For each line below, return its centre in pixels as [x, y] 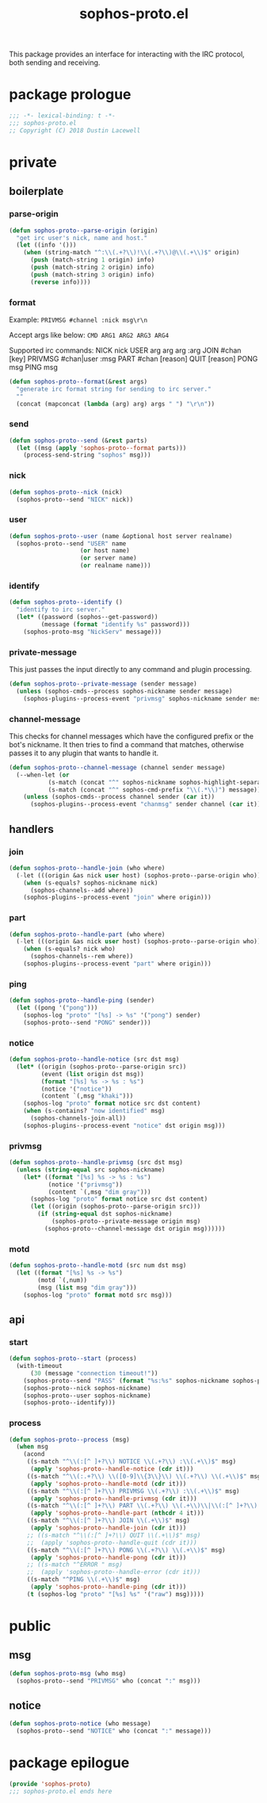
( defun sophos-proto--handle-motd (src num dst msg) [98, 1266]
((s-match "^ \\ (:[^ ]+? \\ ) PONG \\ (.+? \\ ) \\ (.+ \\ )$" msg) [126, 1550]
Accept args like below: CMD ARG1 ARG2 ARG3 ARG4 [89, 334]
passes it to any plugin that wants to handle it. [84, 753]
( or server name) [108, 558]
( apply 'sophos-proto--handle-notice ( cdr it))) [112, 1469]
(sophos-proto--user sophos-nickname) [87, 1396]
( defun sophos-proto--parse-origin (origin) [84, 231]
